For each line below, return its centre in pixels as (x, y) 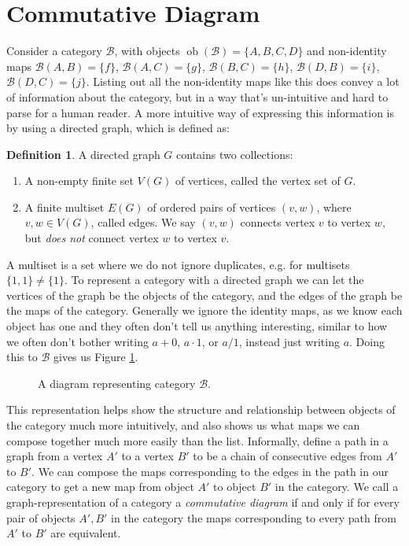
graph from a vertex (55, 456)
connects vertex (278, 222)
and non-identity (347, 51)
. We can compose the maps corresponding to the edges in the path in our (210, 471)
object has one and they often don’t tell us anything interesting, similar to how (197, 326)
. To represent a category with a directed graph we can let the (214, 280)
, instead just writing (289, 341)
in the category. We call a (337, 487)
